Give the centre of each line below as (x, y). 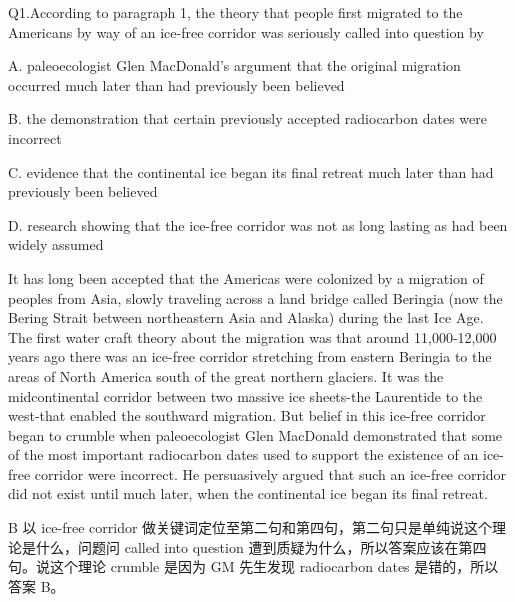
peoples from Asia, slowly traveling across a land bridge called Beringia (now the (255, 297)
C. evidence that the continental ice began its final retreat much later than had (251, 171)
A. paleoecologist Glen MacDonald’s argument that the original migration (234, 65)
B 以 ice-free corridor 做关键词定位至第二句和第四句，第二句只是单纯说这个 (250, 527)
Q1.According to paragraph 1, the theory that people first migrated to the (235, 12)
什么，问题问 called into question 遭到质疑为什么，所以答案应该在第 (254, 546)
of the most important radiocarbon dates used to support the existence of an (243, 454)
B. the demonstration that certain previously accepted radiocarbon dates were (247, 118)
